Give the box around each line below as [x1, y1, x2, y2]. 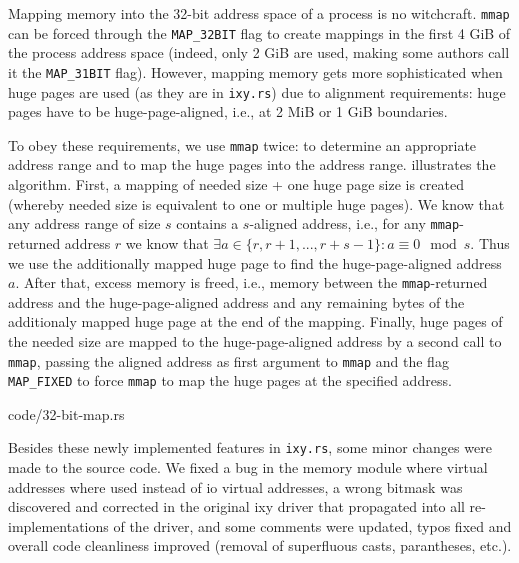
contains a [176, 213, 239, 234]
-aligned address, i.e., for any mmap [249, 213, 460, 234]
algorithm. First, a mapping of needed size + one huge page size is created [8, 174, 464, 195]
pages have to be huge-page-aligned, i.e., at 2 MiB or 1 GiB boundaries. [8, 101, 448, 122]
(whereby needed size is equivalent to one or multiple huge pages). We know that [8, 193, 505, 214]
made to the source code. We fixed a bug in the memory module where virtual [8, 457, 488, 478]
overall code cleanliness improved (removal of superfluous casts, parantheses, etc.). [8, 535, 512, 556]
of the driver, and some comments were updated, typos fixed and [113, 515, 512, 536]
